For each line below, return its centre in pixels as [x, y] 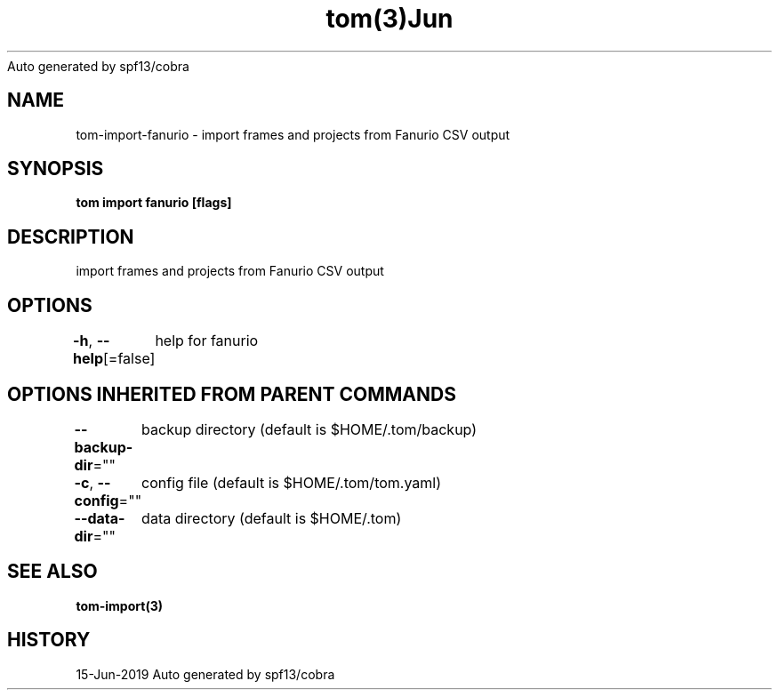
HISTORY [49, 640]
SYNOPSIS [56, 169]
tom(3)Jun [389, 19]
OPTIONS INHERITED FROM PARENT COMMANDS [232, 394]
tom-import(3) [119, 605]
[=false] [129, 359]
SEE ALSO [52, 572]
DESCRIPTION [71, 236]
